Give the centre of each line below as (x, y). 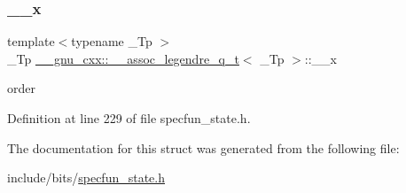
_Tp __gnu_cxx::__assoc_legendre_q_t (123, 58)
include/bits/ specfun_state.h (86, 178)
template (31, 41)
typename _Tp (112, 41)
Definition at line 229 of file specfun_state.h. (129, 118)
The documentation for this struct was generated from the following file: (203, 147)
